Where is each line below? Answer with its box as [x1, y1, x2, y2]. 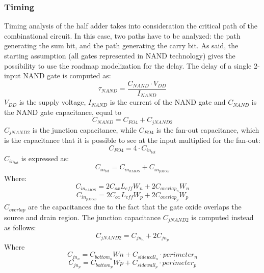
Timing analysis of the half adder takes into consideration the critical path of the [4, 20, 258, 31]
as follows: [4, 222, 36, 233]
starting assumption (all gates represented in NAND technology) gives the [4, 50, 235, 60]
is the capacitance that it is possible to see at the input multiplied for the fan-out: [4, 135, 260, 145]
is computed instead [191, 211, 254, 222]
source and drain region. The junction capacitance [4, 211, 161, 222]
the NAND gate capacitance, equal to [4, 106, 122, 117]
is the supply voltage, [19, 97, 86, 107]
